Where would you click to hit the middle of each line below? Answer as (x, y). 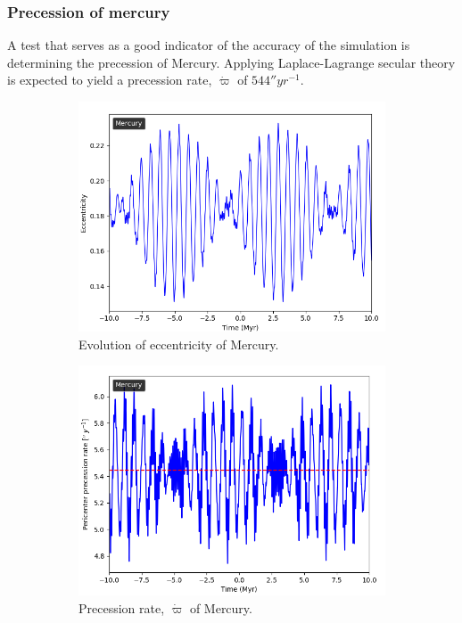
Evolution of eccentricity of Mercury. (179, 344)
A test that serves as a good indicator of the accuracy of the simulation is (209, 45)
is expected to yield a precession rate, (110, 80)
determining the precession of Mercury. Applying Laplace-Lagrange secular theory (231, 62)
